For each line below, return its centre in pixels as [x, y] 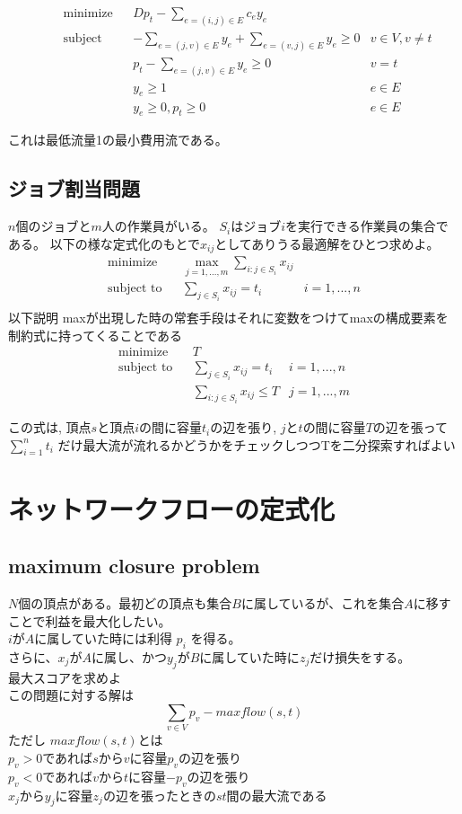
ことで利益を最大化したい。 [90, 620]
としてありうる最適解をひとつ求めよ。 [327, 243]
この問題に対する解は [71, 695]
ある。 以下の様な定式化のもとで [104, 243]
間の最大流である [277, 795]
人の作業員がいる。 [158, 226]
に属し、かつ [129, 657]
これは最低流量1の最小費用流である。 [118, 140]
